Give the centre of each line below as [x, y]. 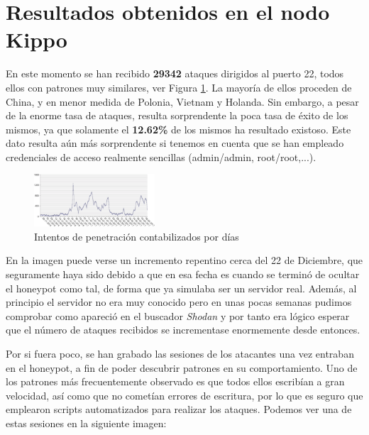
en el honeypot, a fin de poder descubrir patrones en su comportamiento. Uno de [182, 367]
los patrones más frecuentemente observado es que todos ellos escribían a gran [175, 381]
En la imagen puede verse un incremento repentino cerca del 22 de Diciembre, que [184, 260]
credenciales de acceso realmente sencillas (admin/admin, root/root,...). [161, 156]
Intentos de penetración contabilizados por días [137, 236]
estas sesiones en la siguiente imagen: [86, 423]
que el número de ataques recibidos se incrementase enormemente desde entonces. [183, 330]
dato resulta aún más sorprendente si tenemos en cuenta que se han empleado [175, 143]
